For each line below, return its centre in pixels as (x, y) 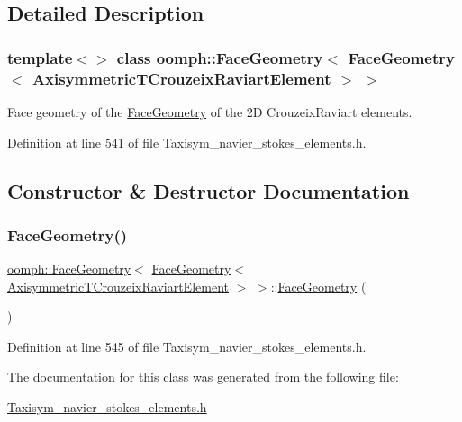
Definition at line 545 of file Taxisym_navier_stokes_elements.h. (187, 346)
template (40, 57)
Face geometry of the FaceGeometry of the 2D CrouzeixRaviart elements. (210, 111)
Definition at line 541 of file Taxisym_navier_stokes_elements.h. (187, 142)
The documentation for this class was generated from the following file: (203, 377)
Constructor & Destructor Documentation (208, 190)
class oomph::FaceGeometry (220, 57)
